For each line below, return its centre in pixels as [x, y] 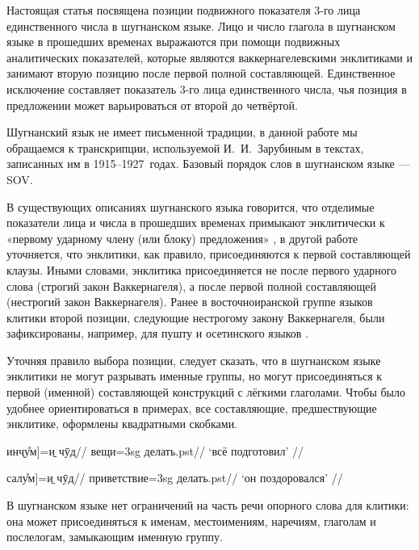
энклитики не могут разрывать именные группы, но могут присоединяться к [195, 376]
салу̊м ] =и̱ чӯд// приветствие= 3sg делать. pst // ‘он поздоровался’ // [175, 478]
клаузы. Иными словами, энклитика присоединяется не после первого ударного [202, 269]
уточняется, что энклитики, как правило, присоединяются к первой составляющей [209, 254]
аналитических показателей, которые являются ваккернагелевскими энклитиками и [209, 57]
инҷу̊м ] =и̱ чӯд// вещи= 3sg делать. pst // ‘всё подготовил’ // [155, 450]
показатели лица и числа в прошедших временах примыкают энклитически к [196, 223]
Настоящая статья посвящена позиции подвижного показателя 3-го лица [184, 10]
